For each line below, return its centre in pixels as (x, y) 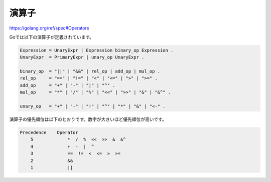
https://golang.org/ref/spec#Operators (49, 28)
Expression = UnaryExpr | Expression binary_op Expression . (97, 50)
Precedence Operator (49, 133)
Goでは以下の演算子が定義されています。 (52, 37)
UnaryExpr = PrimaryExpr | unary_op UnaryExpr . (82, 57)
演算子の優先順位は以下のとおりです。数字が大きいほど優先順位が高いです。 (88, 119)
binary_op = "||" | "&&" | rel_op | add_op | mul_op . (90, 71)
